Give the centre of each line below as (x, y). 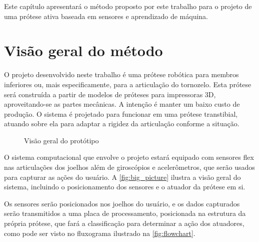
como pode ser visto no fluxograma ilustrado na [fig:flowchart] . (100, 233)
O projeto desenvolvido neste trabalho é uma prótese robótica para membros (121, 74)
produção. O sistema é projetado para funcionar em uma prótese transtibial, (121, 113)
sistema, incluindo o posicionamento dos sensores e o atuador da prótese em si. (125, 187)
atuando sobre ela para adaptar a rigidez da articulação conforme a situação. (122, 124)
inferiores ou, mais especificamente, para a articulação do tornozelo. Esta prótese (128, 84)
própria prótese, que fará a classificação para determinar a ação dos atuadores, (124, 223)
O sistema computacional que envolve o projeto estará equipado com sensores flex (129, 157)
